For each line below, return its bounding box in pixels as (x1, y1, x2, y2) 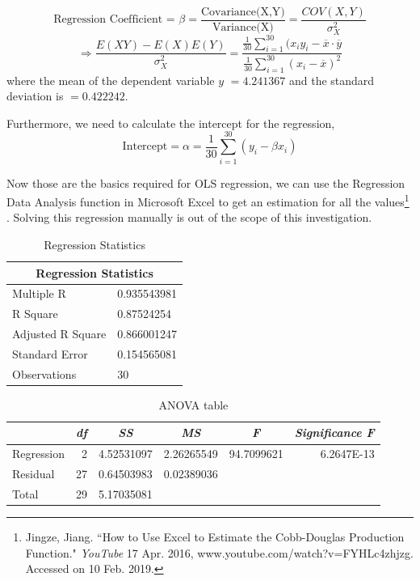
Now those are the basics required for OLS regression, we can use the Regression (6, 174, 405, 191)
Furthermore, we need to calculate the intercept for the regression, (6, 114, 335, 131)
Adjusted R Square (12, 325, 107, 342)
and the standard (288, 71, 375, 88)
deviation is (6, 87, 64, 104)
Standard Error (12, 345, 88, 362)
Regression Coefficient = (53, 14, 175, 26)
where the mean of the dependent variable (6, 71, 215, 88)
